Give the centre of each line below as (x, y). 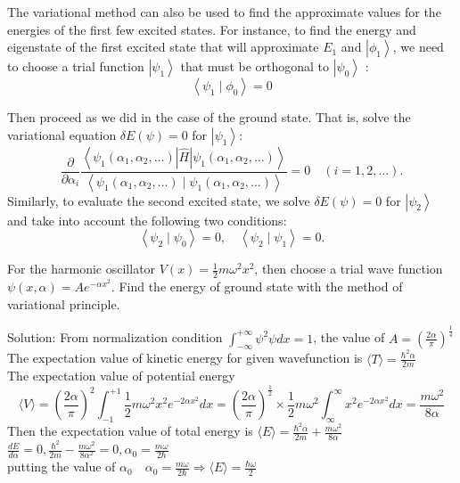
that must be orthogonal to (255, 66)
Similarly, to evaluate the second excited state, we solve (159, 200)
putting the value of (62, 467)
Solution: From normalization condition (115, 337)
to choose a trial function (76, 66)
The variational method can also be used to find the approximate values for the (224, 12)
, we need (418, 47)
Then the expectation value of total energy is (130, 431)
